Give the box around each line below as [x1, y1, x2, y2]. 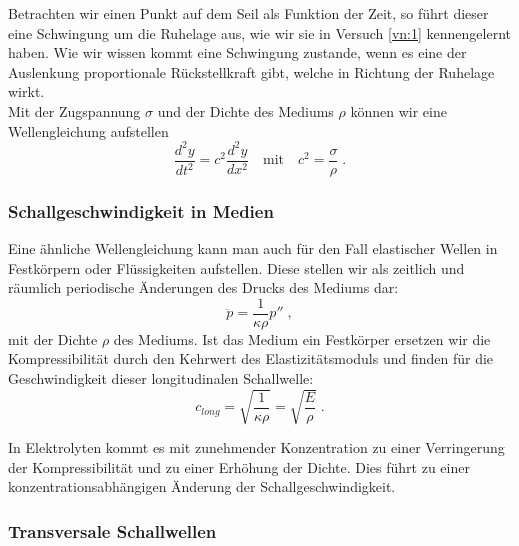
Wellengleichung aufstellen [8, 120, 169, 141]
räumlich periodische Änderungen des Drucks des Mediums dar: [8, 277, 399, 298]
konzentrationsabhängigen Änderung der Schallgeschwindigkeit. [8, 476, 396, 497]
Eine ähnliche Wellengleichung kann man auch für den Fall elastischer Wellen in [8, 237, 498, 258]
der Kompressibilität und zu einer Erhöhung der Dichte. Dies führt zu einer [8, 456, 470, 477]
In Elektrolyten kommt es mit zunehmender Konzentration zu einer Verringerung [8, 437, 505, 458]
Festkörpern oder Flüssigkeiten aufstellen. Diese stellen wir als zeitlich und [8, 257, 465, 278]
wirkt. [8, 81, 45, 102]
